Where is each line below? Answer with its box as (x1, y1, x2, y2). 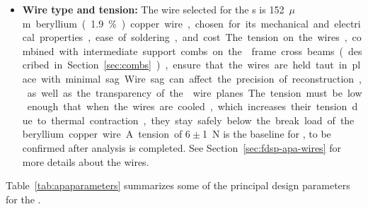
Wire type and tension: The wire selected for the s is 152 (22, 2, 284, 16)
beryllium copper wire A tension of (22, 126, 183, 141)
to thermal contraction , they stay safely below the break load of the (37, 112, 355, 127)
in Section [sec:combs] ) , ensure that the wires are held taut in (54, 57, 347, 72)
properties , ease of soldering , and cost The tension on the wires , (39, 30, 347, 44)
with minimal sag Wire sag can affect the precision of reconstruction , (41, 71, 362, 85)
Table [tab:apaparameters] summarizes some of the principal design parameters (6, 178, 350, 193)
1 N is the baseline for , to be (202, 126, 331, 141)
